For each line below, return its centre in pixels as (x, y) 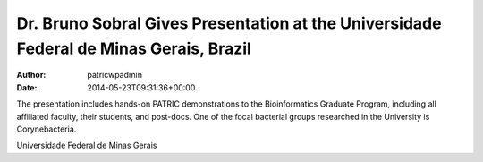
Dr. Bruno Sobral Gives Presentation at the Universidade (229, 23)
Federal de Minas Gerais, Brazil (134, 48)
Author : (31, 75)
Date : (27, 87)
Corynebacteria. (47, 129)
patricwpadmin (115, 75)
